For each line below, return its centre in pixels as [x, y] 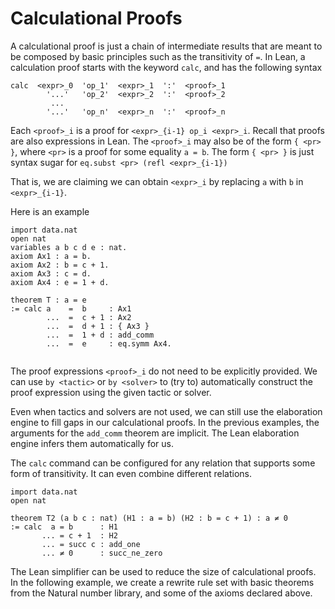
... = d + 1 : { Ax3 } [98, 326]
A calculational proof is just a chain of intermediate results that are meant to [166, 46]
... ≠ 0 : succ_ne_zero [102, 553]
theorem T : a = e [48, 300]
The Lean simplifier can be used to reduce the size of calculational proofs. [163, 571]
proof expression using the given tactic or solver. [111, 392]
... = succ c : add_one [91, 544]
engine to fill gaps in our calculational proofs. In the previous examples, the [165, 422]
